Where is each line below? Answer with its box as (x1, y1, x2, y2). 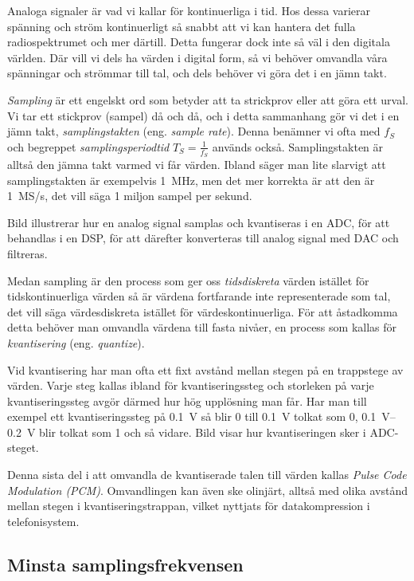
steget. (7, 439, 39, 456)
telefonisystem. (7, 512, 80, 529)
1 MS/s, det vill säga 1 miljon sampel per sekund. (7, 187, 252, 204)
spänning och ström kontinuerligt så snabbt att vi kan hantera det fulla (7, 18, 356, 34)
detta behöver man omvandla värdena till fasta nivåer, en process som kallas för (7, 319, 397, 336)
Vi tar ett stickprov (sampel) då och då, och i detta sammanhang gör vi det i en (7, 107, 400, 124)
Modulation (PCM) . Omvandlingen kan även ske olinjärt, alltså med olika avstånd (7, 481, 408, 498)
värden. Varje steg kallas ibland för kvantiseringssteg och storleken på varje (7, 377, 374, 394)
